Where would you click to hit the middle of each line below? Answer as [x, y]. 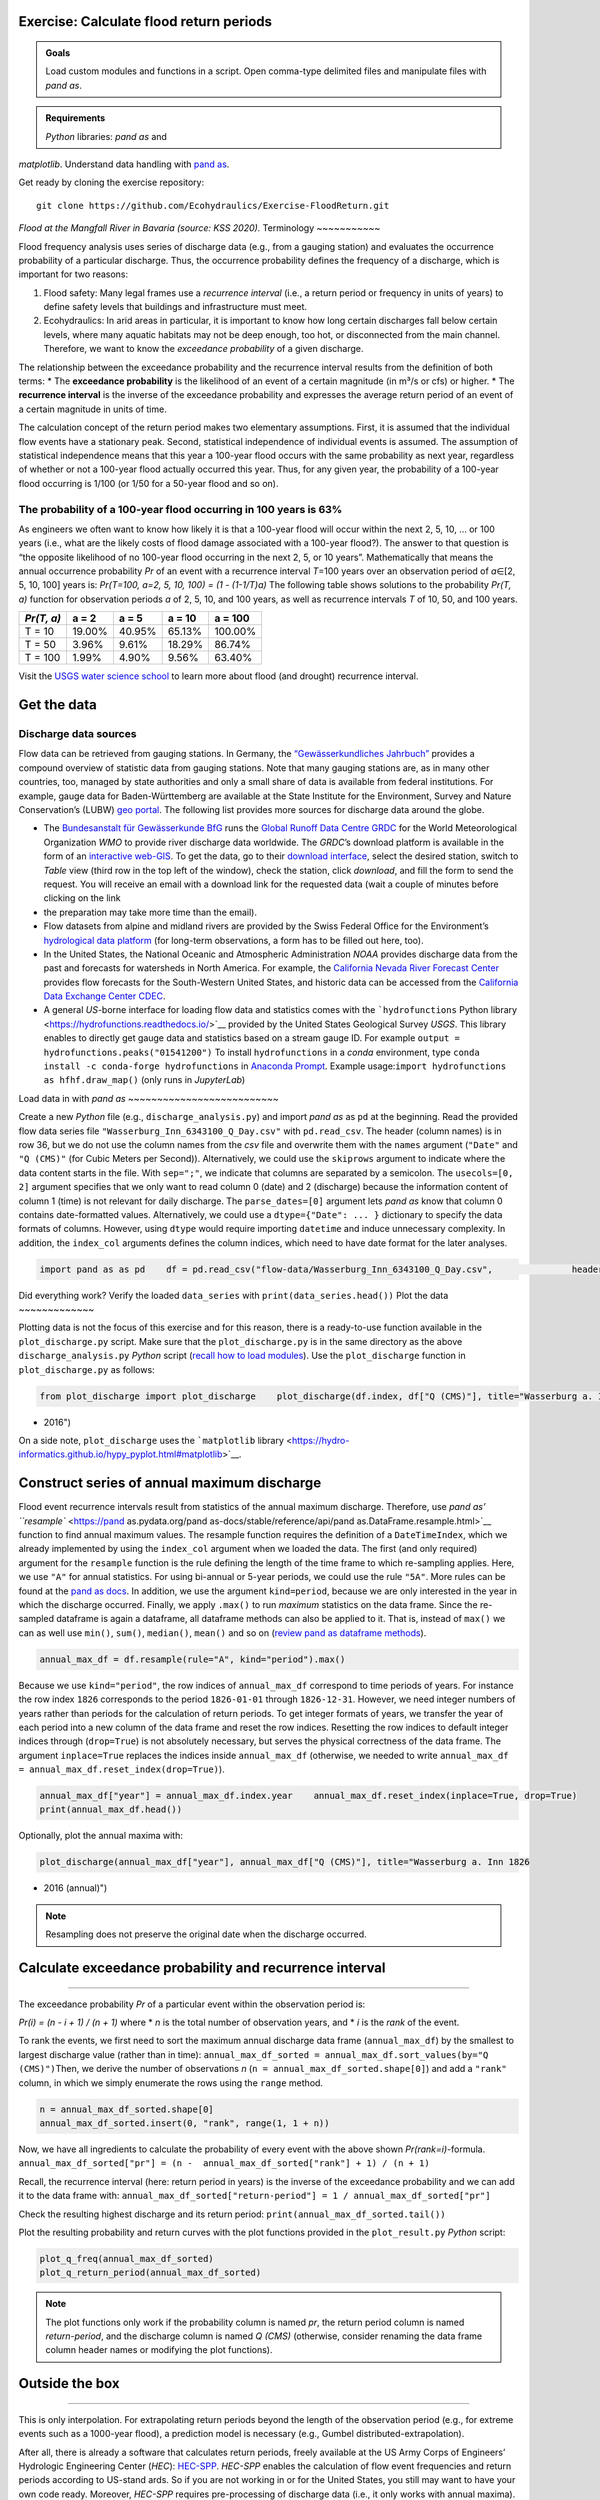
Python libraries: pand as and [106, 136]
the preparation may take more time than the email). [150, 912]
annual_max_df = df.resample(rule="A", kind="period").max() [192, 1659]
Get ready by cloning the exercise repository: [111, 182]
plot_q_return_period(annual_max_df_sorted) [150, 2273]
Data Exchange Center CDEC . [104, 996]
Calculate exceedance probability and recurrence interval [202, 1968]
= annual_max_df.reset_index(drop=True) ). [121, 1769]
